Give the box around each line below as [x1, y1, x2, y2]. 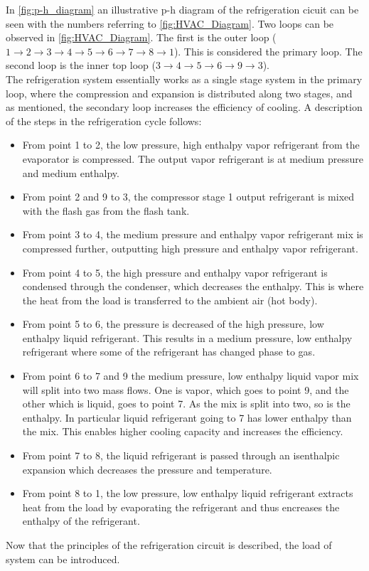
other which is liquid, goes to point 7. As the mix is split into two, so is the [22, 396, 351, 411]
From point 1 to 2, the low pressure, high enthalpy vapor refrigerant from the [22, 137, 360, 152]
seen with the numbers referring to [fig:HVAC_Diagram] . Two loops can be [6, 16, 334, 31]
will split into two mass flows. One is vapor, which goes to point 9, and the [22, 382, 349, 397]
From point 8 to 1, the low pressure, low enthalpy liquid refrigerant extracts [22, 486, 353, 501]
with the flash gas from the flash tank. [22, 203, 190, 218]
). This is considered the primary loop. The [173, 43, 363, 58]
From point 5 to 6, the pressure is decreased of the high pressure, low [22, 316, 324, 331]
